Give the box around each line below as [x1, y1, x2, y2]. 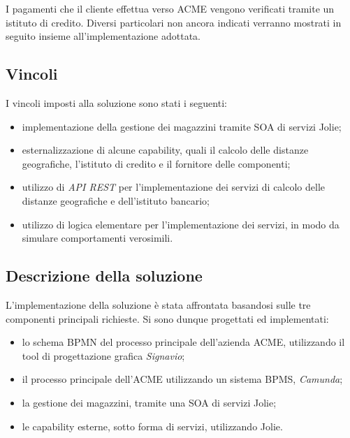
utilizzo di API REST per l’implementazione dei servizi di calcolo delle [22, 180, 326, 194]
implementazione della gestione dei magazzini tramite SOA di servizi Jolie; [22, 119, 342, 133]
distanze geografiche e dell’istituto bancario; [22, 193, 210, 207]
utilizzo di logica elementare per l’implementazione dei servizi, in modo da [22, 217, 340, 231]
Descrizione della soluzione [6, 265, 203, 286]
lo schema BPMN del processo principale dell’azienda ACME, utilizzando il [22, 335, 345, 349]
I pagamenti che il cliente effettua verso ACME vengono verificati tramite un [6, 1, 335, 15]
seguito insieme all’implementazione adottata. [6, 29, 200, 43]
